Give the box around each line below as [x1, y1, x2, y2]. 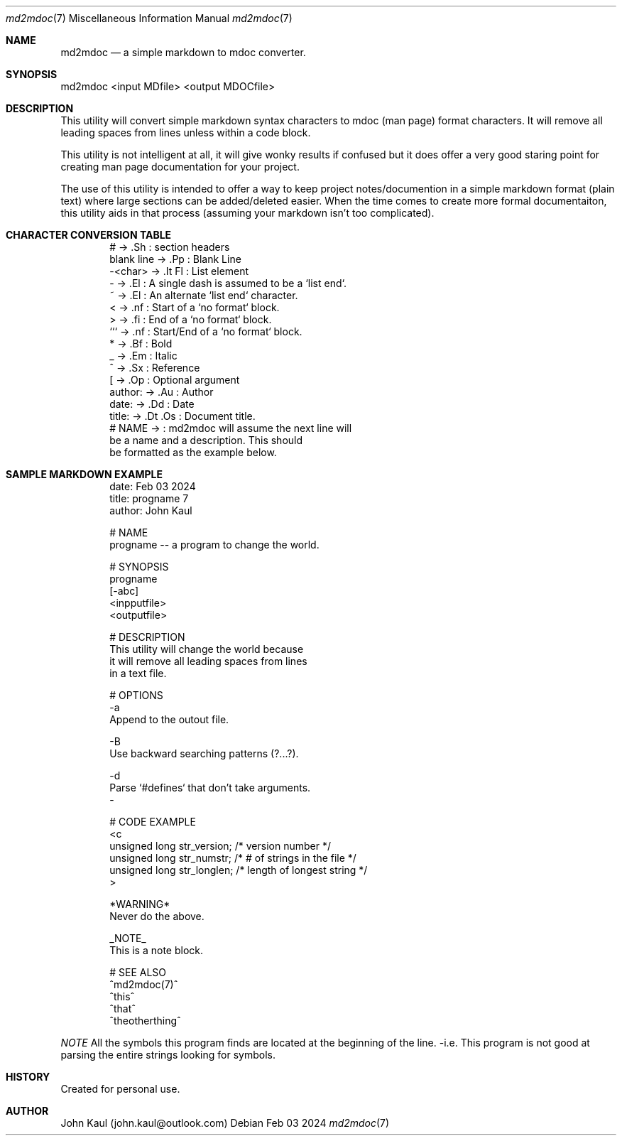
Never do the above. [109, 910, 204, 922]
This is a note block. [109, 944, 204, 956]
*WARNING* [109, 898, 170, 910]
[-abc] [109, 585, 139, 597]
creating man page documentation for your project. [60, 161, 300, 173]
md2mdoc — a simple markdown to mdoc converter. [60, 46, 306, 58]
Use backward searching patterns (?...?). [109, 747, 299, 759]
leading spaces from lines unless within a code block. [60, 126, 311, 139]
